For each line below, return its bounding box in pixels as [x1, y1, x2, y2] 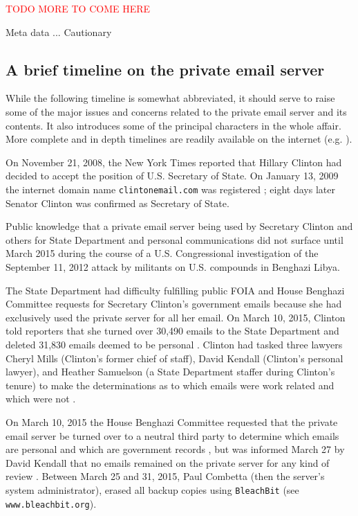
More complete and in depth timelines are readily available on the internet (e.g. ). [6, 132, 352, 146]
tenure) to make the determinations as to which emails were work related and [6, 377, 335, 392]
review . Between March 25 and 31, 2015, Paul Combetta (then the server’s [6, 469, 325, 483]
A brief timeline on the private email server [6, 58, 325, 80]
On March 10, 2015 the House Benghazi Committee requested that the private [6, 414, 338, 429]
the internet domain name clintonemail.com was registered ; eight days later [6, 181, 335, 196]
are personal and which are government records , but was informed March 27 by [6, 442, 345, 456]
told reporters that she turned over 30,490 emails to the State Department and [6, 323, 339, 338]
